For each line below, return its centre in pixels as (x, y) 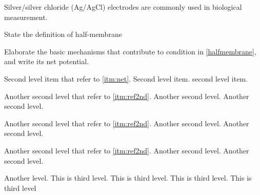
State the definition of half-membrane (63, 34)
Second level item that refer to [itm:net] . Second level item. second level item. (126, 78)
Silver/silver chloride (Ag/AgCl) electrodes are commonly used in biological (123, 7)
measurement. (26, 17)
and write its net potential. (47, 61)
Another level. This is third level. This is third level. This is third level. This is (128, 178)
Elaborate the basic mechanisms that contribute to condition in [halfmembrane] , (130, 51)
